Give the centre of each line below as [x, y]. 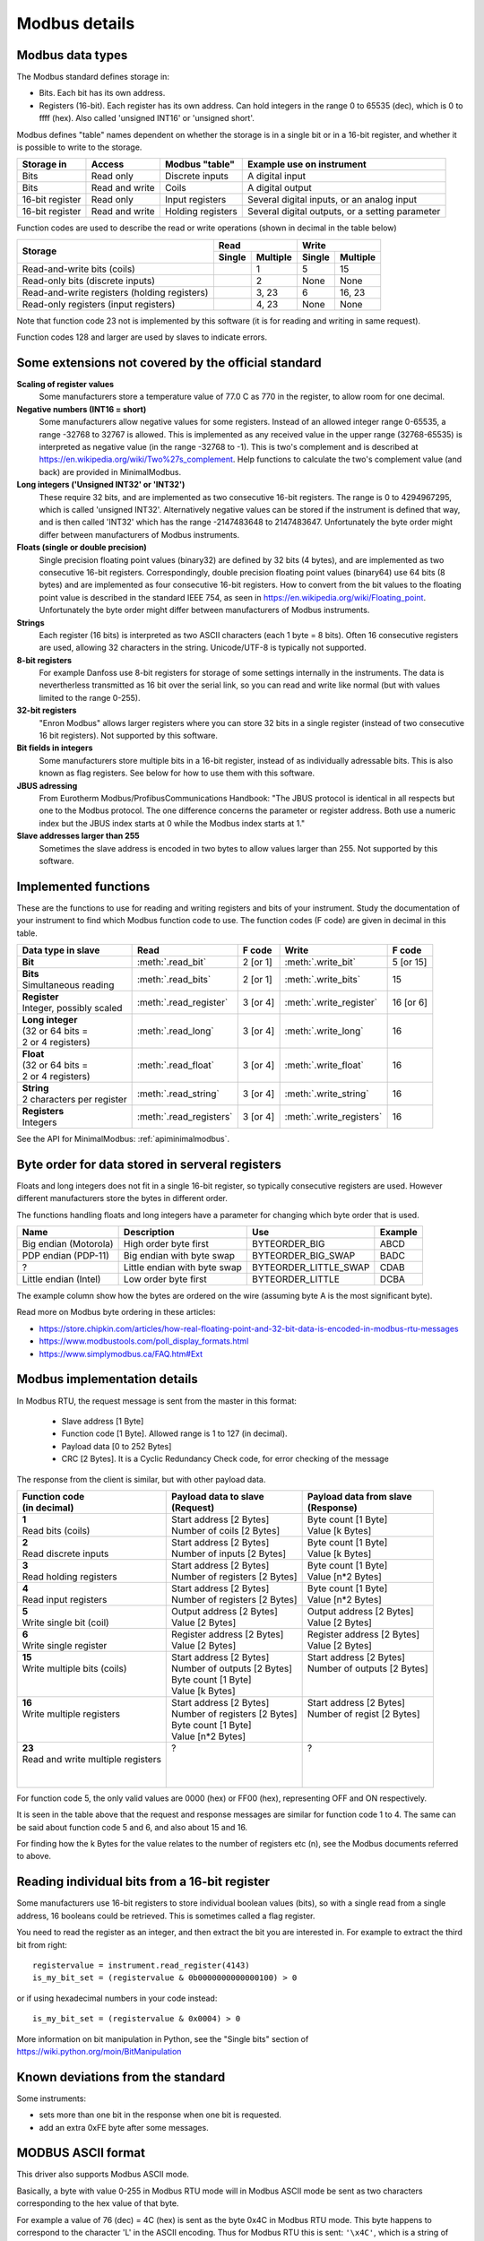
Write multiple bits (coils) [74, 1668]
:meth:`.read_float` [176, 1065]
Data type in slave [61, 950]
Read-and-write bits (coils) [79, 269]
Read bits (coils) [56, 1530]
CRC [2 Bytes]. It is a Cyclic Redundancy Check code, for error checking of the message [225, 1459]
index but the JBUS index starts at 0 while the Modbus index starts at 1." [172, 823]
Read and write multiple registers [91, 1759]
